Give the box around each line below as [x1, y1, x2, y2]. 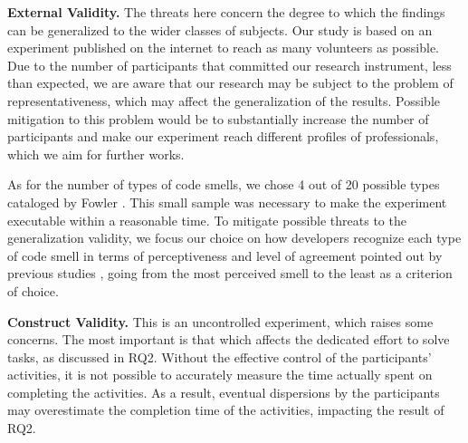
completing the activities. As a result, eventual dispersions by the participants [7, 382, 440, 401]
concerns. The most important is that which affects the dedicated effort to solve [7, 330, 450, 349]
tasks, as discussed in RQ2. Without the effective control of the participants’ [7, 347, 432, 366]
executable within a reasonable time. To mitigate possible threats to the [7, 210, 406, 229]
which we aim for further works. [7, 144, 185, 163]
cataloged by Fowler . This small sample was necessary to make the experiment [7, 192, 447, 211]
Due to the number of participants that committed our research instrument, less [7, 55, 452, 74]
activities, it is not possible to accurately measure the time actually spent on [7, 365, 433, 384]
